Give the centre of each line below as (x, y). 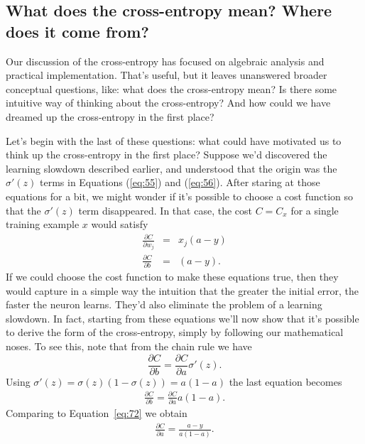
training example (43, 224)
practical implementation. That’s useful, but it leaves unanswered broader (167, 75)
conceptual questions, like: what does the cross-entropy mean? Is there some (171, 88)
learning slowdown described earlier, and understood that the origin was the (171, 168)
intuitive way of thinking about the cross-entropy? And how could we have (168, 103)
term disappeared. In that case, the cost (165, 210)
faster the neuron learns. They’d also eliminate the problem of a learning (164, 304)
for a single (315, 210)
